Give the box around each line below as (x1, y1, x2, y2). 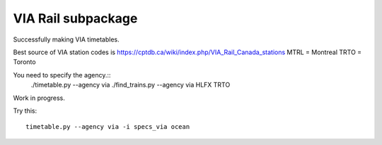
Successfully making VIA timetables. (13, 35, 120, 44)
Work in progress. (13, 94, 65, 102)
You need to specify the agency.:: (13, 70, 111, 79)
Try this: (13, 106, 37, 115)
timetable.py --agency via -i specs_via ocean (25, 123, 190, 131)
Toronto (13, 58, 36, 66)
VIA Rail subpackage (13, 11, 138, 26)
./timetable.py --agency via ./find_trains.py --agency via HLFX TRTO (30, 81, 231, 89)
